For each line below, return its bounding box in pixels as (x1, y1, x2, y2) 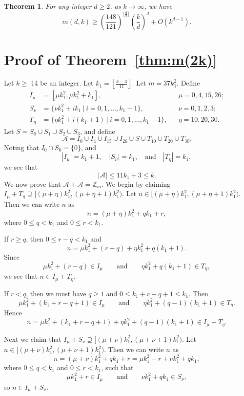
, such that (101, 362, 134, 373)
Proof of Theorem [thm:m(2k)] (4, 49, 217, 69)
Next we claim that (4, 333, 61, 344)
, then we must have (26, 288, 86, 298)
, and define (80, 126, 115, 136)
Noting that (4, 142, 39, 152)
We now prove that (4, 178, 61, 189)
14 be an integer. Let (31, 78, 94, 88)
